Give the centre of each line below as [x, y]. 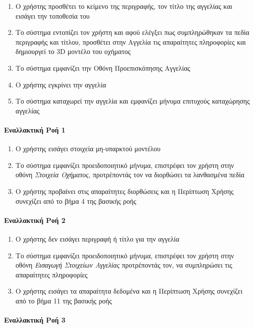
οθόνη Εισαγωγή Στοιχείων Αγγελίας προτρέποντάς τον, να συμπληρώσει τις [124, 265]
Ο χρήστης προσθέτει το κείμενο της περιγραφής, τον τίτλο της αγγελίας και [124, 6]
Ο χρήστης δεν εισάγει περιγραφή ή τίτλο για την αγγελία [97, 238]
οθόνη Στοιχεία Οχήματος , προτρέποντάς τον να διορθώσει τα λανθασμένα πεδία [130, 175]
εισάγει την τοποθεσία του [52, 15]
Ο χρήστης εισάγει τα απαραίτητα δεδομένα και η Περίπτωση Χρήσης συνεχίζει [129, 291]
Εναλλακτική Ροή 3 [35, 320]
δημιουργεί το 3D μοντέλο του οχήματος [73, 51]
